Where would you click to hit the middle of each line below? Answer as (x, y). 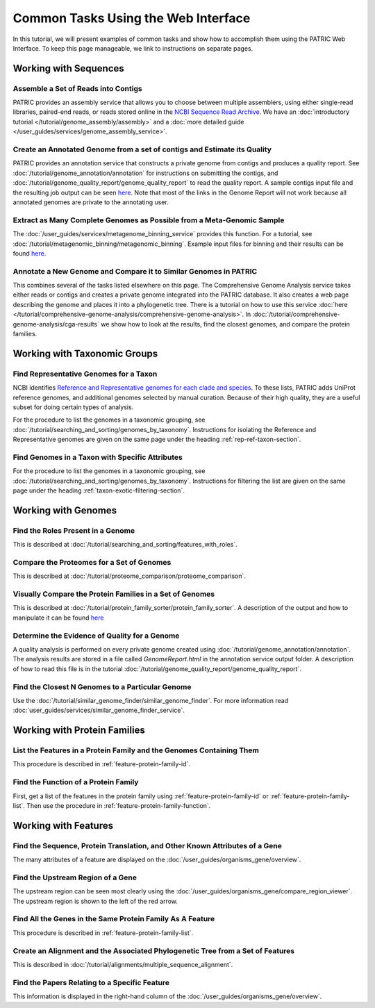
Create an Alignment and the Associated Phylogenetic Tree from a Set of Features (154, 950)
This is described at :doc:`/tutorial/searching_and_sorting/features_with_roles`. (125, 545)
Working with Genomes (65, 510)
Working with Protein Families (79, 730)
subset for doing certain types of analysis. (73, 407)
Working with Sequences (68, 68)
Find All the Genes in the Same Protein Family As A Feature (114, 919)
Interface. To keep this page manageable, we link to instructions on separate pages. (133, 48)
